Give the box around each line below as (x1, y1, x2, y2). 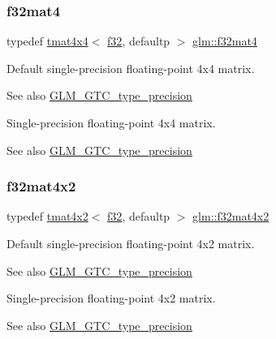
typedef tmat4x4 (6, 32, 88, 49)
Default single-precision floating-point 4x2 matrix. (6, 235, 255, 251)
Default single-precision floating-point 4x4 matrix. (6, 59, 255, 76)
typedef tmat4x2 (6, 208, 88, 225)
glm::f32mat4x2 (192, 208, 270, 225)
